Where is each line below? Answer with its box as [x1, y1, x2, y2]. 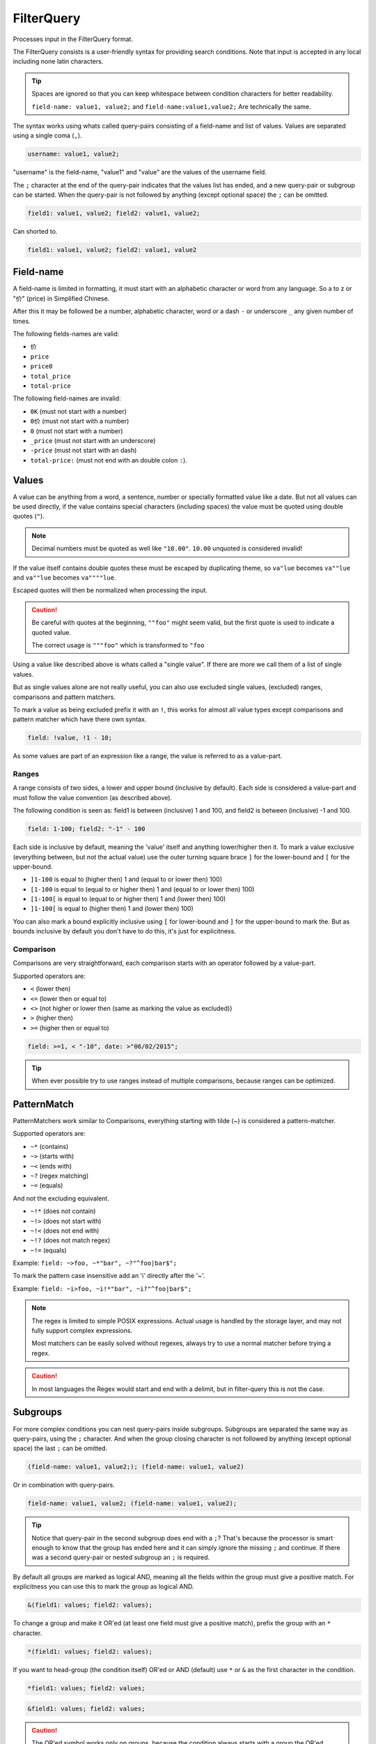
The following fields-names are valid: [13, 330, 120, 338]
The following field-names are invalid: [13, 394, 121, 403]
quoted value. [31, 628, 71, 636]
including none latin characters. [13, 57, 104, 66]
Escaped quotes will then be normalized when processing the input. [13, 586, 208, 594]
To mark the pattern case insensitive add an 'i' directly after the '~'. [13, 1272, 205, 1280]
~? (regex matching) [30, 1171, 89, 1180]
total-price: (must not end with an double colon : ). [30, 456, 187, 464]
